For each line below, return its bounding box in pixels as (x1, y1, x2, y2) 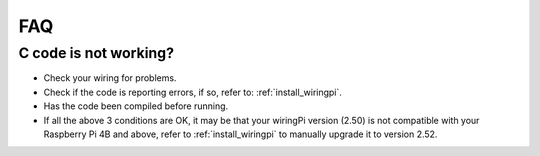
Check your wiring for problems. (43, 72, 177, 84)
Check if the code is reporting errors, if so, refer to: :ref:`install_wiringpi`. (43, 86, 342, 98)
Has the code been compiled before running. (43, 100, 229, 112)
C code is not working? (18, 44, 175, 62)
